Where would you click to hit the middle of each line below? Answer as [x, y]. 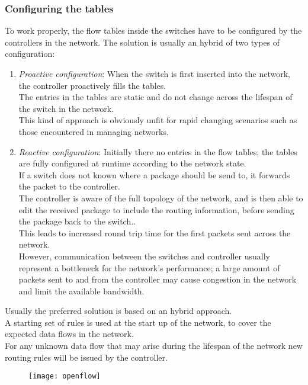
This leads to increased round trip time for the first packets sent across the [155, 232]
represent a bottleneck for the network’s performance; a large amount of [149, 267]
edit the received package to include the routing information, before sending [156, 209]
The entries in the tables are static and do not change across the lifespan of [155, 97]
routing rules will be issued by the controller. [86, 357]
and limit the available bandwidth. [81, 291]
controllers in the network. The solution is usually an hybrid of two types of [142, 42]
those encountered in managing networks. [94, 131]
